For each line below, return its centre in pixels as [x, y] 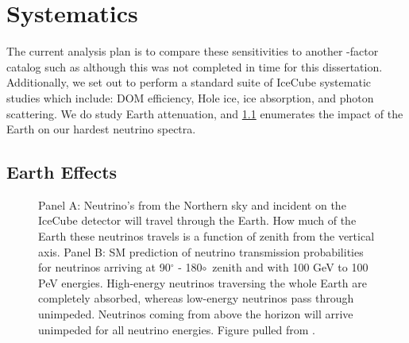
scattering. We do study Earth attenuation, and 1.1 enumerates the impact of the [205, 113]
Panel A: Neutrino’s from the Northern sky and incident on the [192, 204]
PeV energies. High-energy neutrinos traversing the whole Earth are [203, 282]
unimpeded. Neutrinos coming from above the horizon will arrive [196, 314]
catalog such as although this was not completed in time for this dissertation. [195, 66]
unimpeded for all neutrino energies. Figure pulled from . [177, 329]
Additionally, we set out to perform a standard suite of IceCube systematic [189, 82]
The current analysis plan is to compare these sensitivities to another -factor [193, 51]
